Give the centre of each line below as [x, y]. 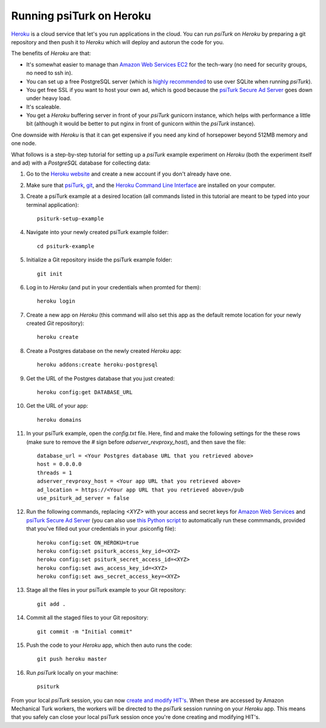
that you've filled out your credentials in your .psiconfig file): [101, 529]
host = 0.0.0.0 [59, 464]
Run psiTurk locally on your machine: [72, 672]
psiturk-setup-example [71, 218]
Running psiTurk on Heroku [81, 16]
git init [50, 274]
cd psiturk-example [66, 246]
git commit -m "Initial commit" [85, 631]
